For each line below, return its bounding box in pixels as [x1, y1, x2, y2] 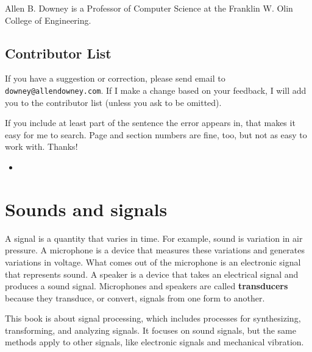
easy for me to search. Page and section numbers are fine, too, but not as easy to [5, 128, 307, 141]
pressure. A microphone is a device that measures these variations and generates [5, 244, 305, 256]
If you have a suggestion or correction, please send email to [5, 72, 225, 85]
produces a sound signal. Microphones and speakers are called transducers [5, 280, 288, 292]
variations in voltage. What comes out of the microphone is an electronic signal [5, 255, 301, 268]
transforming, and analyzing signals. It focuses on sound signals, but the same [5, 323, 296, 336]
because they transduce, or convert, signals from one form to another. [5, 291, 265, 304]
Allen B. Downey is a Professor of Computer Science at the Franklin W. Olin [5, 2, 293, 14]
